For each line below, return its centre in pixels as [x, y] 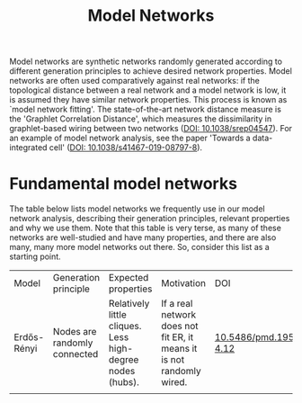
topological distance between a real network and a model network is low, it [148, 90]
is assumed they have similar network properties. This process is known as [148, 100]
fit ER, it [178, 337]
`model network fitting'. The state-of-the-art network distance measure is [145, 110]
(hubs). [124, 382]
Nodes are [75, 332]
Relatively [129, 304]
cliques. [125, 327]
